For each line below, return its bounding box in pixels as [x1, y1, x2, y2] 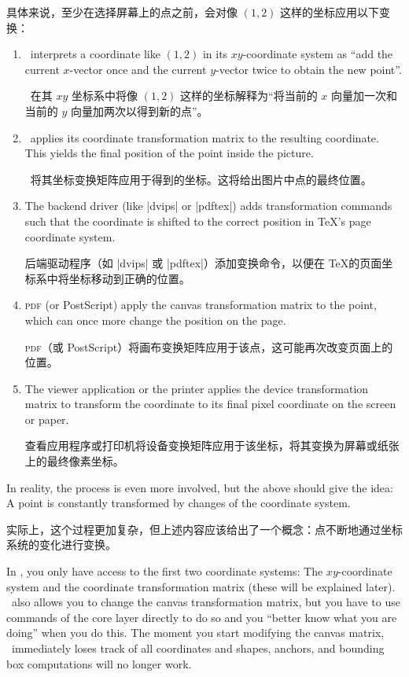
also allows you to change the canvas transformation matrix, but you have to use [11, 594, 400, 610]
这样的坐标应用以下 [280, 4, 380, 20]
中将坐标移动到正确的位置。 [46, 270, 190, 286]
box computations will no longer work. [6, 655, 192, 671]
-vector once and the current [69, 61, 207, 77]
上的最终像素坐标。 [24, 453, 124, 469]
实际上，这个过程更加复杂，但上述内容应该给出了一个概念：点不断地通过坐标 [6, 521, 403, 537]
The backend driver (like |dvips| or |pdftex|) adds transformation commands [24, 197, 392, 214]
